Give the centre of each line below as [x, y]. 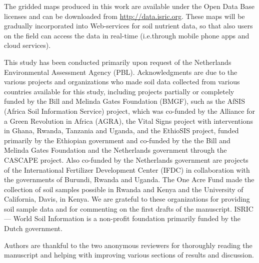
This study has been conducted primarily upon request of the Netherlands [118, 62]
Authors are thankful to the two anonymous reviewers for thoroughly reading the [128, 245]
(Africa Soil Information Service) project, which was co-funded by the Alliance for [129, 111]
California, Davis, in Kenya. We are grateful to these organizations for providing [127, 199]
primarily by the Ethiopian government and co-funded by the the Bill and [117, 140]
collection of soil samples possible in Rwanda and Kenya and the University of [124, 189]
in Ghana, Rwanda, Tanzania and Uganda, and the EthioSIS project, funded [121, 131]
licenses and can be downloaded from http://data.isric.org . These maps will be [124, 16]
